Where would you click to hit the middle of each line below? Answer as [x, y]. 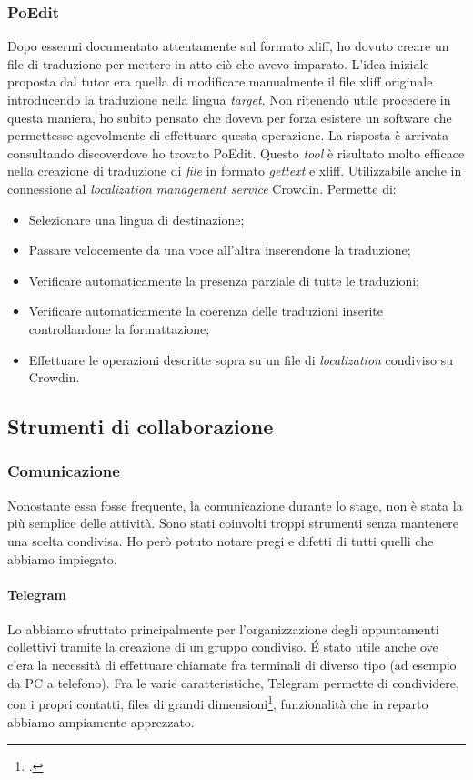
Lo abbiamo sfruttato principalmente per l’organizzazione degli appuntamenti [223, 628]
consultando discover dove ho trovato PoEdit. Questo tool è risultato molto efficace [236, 152]
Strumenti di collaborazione [141, 426]
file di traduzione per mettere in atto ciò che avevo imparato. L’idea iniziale [218, 63]
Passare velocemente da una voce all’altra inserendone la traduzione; [220, 250]
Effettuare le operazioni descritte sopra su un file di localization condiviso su [241, 359]
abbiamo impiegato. [62, 558]
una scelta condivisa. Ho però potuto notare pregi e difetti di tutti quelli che [221, 540]
